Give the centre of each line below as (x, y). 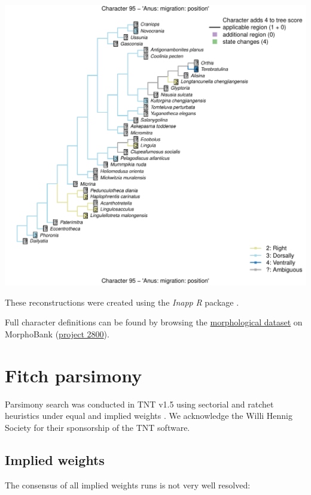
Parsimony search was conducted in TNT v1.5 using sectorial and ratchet (139, 404)
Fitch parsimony (74, 375)
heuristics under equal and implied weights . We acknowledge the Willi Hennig (149, 416)
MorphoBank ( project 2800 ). (57, 333)
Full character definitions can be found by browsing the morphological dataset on (154, 322)
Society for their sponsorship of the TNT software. (97, 427)
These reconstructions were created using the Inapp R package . (122, 302)
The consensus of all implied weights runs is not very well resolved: (128, 485)
